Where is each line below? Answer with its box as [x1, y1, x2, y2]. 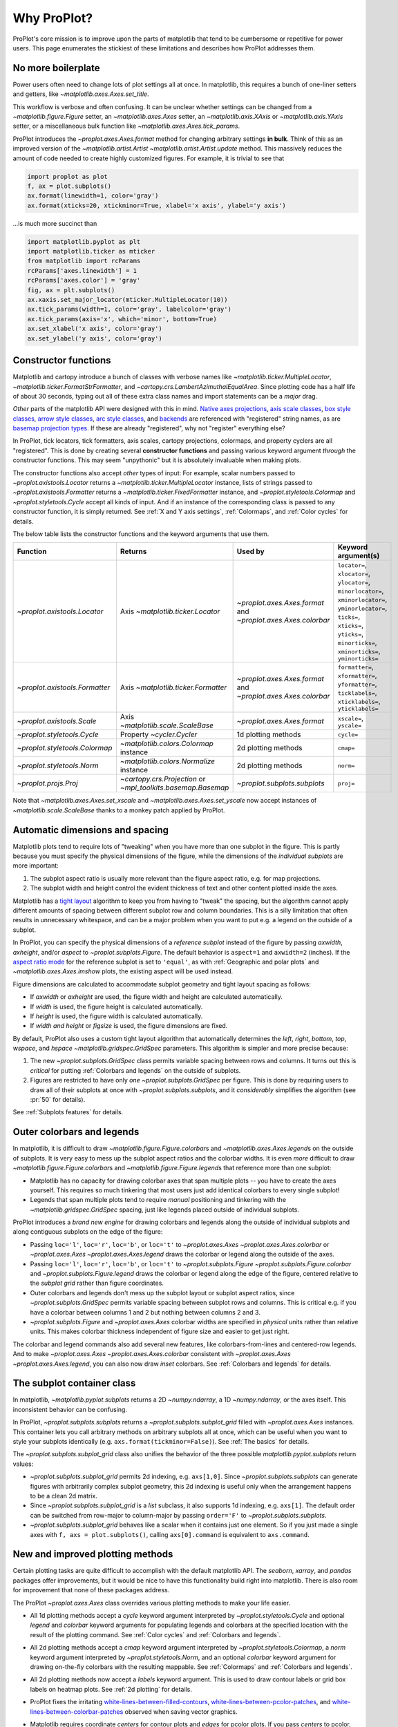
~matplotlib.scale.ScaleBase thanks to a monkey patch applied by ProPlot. [12, 805, 225, 814]
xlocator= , [337, 569, 371, 578]
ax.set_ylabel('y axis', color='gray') [27, 334, 162, 342]
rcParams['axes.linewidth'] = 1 [27, 267, 138, 274]
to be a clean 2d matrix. [30, 1491, 98, 1500]
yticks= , [337, 629, 364, 639]
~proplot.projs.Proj [17, 779, 79, 788]
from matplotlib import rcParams [27, 257, 141, 265]
